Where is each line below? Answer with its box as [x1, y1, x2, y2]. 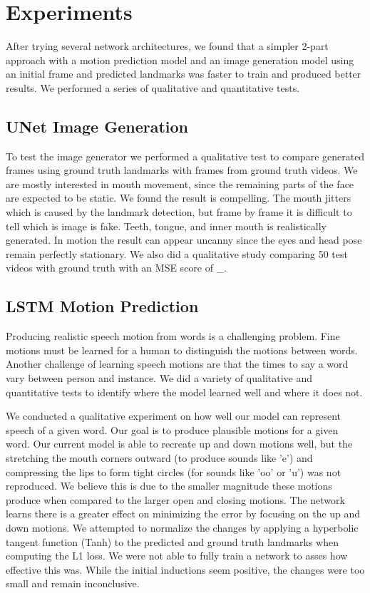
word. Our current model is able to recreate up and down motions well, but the [6, 436, 353, 451]
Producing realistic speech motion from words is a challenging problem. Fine [6, 329, 340, 344]
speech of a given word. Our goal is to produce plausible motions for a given [6, 422, 339, 437]
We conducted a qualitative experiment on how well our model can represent [6, 408, 341, 423]
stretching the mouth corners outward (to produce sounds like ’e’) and [6, 450, 313, 465]
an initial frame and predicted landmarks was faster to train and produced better [6, 66, 361, 81]
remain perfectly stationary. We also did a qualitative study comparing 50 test [6, 246, 348, 261]
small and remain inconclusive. [6, 576, 140, 591]
